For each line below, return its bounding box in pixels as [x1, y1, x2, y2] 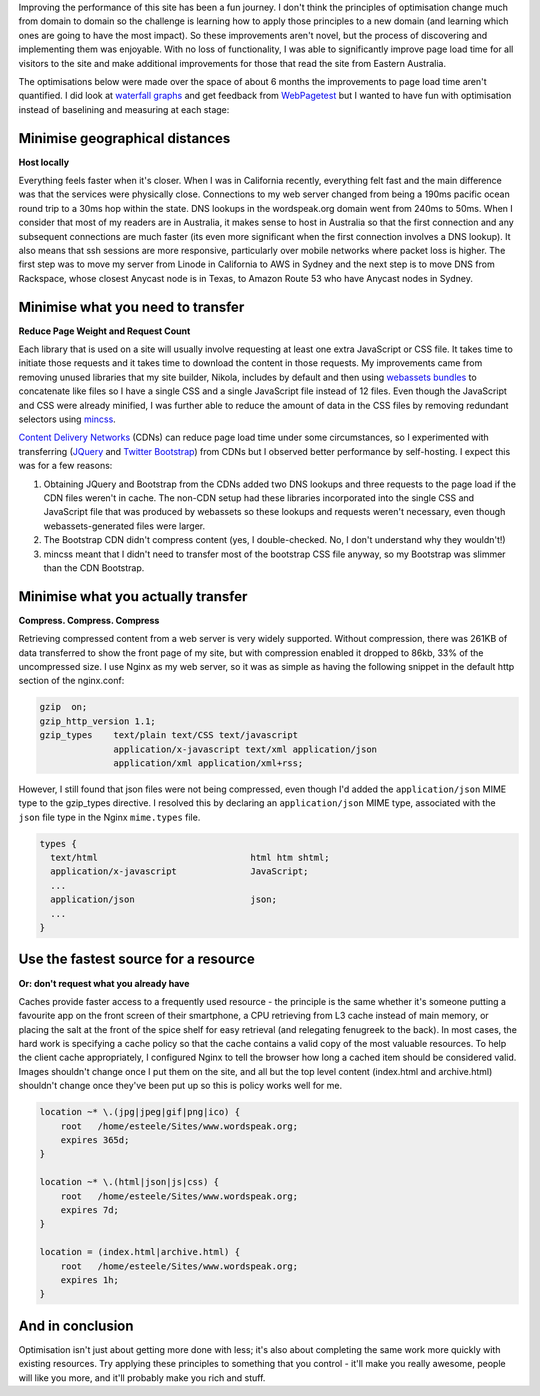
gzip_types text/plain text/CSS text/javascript [39, 730, 299, 741]
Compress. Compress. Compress [18, 614, 160, 626]
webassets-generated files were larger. [43, 520, 206, 532]
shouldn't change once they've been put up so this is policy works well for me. [18, 1080, 343, 1092]
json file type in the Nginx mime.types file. [18, 811, 201, 823]
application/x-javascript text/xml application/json [113, 743, 378, 755]
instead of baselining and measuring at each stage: [18, 103, 230, 115]
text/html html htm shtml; [50, 852, 330, 864]
